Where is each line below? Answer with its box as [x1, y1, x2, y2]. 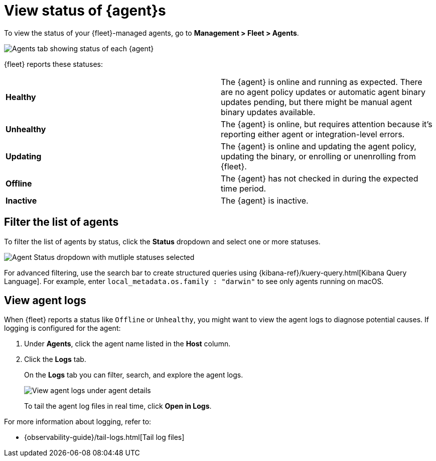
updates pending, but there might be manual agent [221, 97, 412, 107]
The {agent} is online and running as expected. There [221, 76, 422, 87]
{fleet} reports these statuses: [4, 59, 103, 68]
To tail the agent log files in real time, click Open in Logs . [24, 402, 212, 411]
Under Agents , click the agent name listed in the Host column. [24, 339, 231, 348]
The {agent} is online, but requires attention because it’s [221, 119, 432, 129]
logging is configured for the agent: [4, 324, 121, 333]
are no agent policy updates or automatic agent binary [221, 86, 425, 97]
